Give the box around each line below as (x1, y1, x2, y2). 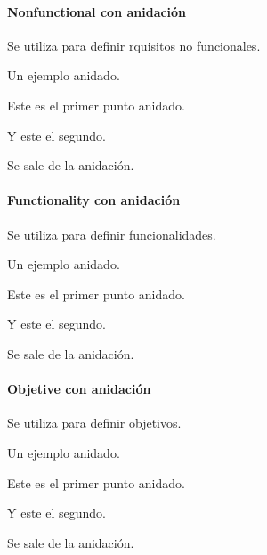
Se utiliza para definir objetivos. (7, 413, 182, 432)
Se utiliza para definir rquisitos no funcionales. (7, 36, 261, 54)
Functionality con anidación (7, 191, 181, 209)
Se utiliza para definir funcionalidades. (7, 224, 216, 243)
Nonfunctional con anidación (7, 2, 187, 20)
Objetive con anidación (7, 380, 151, 398)
